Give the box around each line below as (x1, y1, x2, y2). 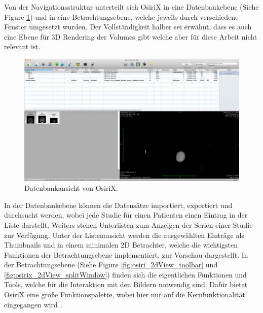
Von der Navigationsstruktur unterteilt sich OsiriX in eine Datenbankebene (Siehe (4, 2, 259, 12)
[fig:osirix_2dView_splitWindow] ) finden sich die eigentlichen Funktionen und (4, 269, 247, 280)
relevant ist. (4, 41, 41, 52)
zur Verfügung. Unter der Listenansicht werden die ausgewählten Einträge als (4, 229, 244, 240)
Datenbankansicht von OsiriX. (24, 183, 118, 193)
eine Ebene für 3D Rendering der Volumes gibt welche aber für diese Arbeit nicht (4, 31, 257, 42)
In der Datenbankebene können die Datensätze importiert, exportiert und (4, 199, 233, 210)
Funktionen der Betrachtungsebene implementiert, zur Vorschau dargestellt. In (4, 249, 248, 260)
